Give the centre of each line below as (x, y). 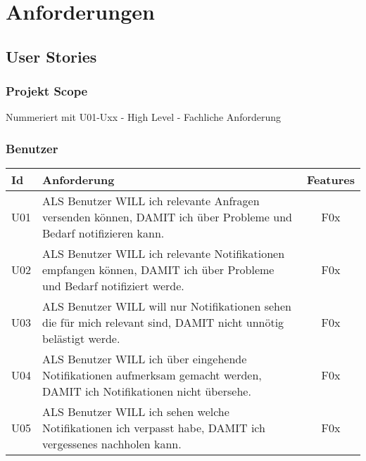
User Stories (51, 56)
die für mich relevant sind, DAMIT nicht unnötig (163, 323)
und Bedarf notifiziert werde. (113, 286)
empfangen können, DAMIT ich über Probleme (158, 270)
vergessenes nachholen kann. (112, 444)
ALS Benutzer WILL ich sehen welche (136, 412)
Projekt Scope (47, 91)
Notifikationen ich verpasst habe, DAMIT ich (154, 428)
